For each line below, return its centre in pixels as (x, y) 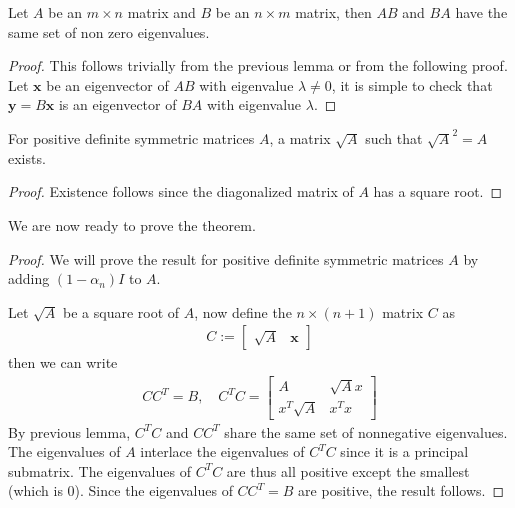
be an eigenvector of (107, 84)
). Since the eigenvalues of (153, 490)
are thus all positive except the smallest (348, 470)
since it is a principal (404, 451)
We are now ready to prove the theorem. (132, 225)
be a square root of (121, 311)
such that (394, 138)
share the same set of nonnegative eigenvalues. (366, 431)
